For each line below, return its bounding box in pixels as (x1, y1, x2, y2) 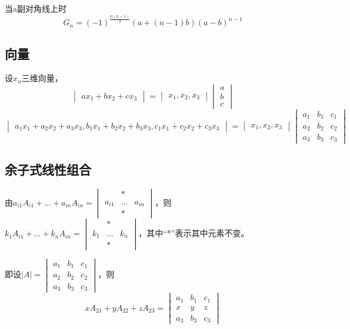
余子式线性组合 (5, 160, 91, 178)
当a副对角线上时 (5, 2, 66, 14)
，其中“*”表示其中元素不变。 (138, 227, 249, 239)
